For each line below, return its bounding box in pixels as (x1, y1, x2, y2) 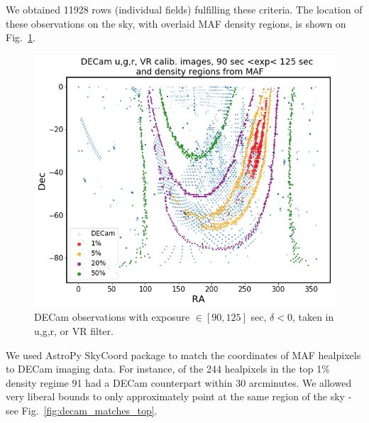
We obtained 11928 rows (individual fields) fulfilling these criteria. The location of (6, 2, 363, 16)
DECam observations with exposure (34, 309, 190, 324)
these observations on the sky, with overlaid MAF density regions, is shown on (6, 16, 346, 31)
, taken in (292, 309, 334, 324)
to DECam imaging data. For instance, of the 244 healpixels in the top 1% (6, 361, 330, 376)
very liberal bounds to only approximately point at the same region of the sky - (6, 389, 352, 404)
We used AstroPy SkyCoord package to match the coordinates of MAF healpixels (6, 347, 361, 362)
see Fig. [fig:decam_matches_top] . (6, 403, 158, 418)
